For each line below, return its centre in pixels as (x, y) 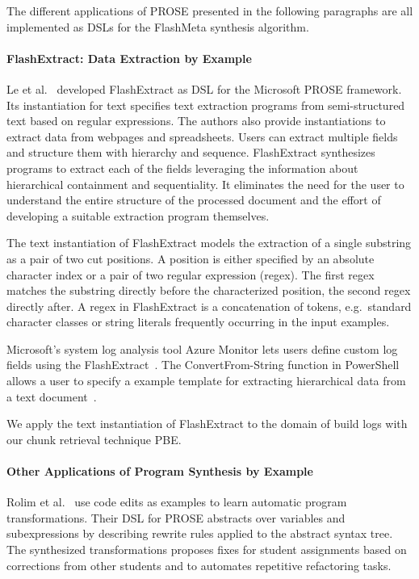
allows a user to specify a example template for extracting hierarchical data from (206, 381)
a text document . (52, 396)
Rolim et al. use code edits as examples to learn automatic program (177, 502)
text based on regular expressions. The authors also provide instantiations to (196, 121)
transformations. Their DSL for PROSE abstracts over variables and (176, 517)
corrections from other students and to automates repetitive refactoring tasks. (199, 565)
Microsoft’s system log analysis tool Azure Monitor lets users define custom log (202, 348)
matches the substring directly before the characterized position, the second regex (209, 290)
